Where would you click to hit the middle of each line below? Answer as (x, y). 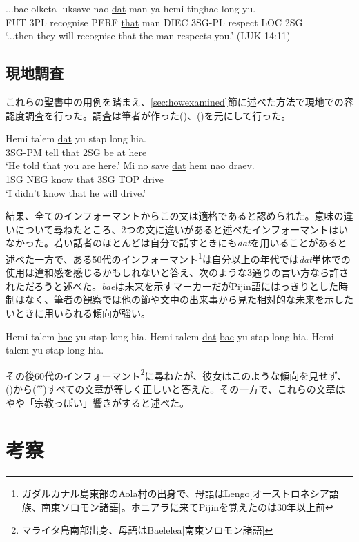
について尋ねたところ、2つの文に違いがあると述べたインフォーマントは (177, 229)
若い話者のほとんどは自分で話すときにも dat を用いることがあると (200, 243)
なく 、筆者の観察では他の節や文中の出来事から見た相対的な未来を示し (184, 299)
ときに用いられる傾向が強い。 (83, 312)
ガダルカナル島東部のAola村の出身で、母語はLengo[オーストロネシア (175, 493)
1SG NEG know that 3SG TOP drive (85, 178)
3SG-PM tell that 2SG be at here (76, 152)
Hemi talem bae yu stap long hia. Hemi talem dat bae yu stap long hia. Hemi (170, 336)
